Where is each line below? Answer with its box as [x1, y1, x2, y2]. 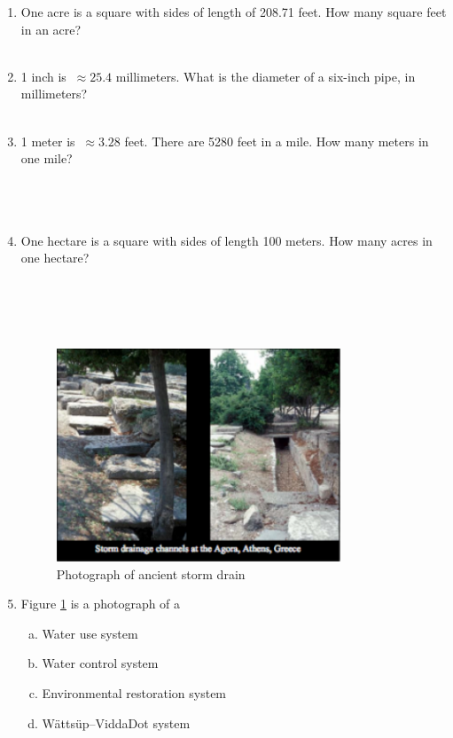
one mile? [20, 149, 73, 168]
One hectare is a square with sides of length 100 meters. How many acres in [20, 231, 433, 249]
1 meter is [20, 131, 75, 150]
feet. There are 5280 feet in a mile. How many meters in [124, 131, 429, 150]
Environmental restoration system [42, 684, 227, 703]
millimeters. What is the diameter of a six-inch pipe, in [115, 67, 416, 85]
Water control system [42, 654, 159, 672]
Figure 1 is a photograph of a [20, 594, 181, 613]
